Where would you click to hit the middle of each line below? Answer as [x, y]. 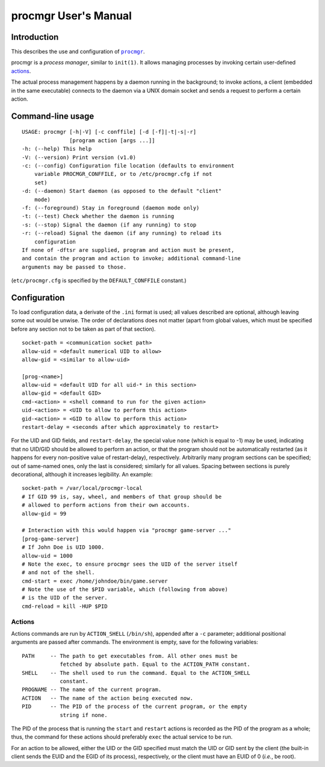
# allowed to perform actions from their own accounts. [106, 505]
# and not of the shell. [58, 573]
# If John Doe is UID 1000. [63, 547]
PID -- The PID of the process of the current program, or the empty [135, 707]
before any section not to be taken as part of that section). [83, 329]
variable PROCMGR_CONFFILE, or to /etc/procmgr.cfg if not [123, 174]
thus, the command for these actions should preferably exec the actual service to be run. [122, 737]
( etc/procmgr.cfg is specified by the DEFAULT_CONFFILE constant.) [99, 281]
